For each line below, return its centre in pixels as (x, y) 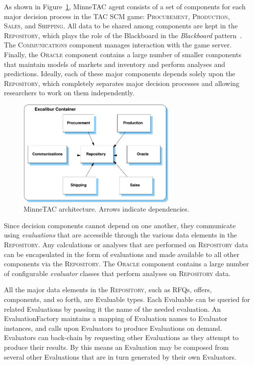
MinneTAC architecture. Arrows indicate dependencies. (106, 209)
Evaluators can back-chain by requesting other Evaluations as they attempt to (121, 337)
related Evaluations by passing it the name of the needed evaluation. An (113, 309)
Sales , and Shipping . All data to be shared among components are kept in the (121, 26)
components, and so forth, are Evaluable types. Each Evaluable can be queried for (127, 299)
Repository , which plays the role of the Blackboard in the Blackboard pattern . (123, 35)
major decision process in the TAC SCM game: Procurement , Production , (117, 16)
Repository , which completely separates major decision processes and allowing (122, 83)
